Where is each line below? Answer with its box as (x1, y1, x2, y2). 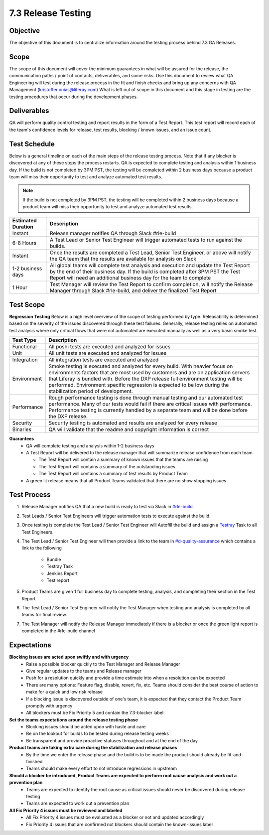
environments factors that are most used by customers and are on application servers (48, 369, 250, 376)
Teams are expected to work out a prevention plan (26, 800, 130, 807)
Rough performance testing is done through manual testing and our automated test (48, 394, 243, 401)
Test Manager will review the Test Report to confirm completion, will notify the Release (50, 281, 253, 288)
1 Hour (12, 284, 27, 291)
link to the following (21, 545, 62, 551)
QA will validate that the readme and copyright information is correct (48, 426, 209, 433)
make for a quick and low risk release (26, 689, 103, 695)
